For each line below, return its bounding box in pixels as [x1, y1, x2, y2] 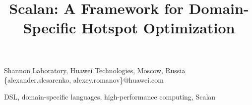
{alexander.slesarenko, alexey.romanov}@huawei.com [4, 75, 164, 85]
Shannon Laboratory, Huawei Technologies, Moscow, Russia [4, 65, 186, 75]
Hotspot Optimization [81, 17, 235, 38]
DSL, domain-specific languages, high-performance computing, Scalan [4, 91, 216, 102]
